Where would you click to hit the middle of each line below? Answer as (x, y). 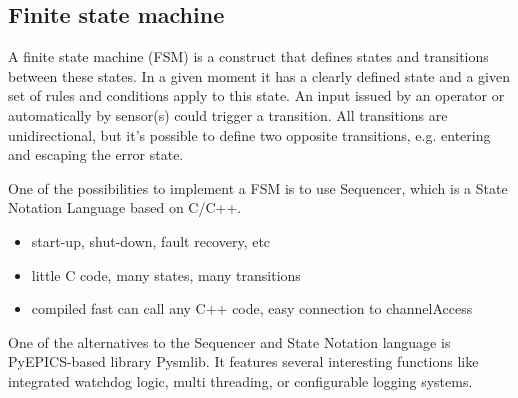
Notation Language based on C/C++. (125, 207)
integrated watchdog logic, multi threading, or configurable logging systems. (240, 380)
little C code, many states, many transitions (166, 274)
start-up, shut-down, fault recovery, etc (151, 240)
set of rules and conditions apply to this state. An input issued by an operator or (256, 95)
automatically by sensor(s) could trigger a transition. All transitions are (228, 114)
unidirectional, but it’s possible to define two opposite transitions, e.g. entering (249, 134)
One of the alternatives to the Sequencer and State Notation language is (229, 341)
